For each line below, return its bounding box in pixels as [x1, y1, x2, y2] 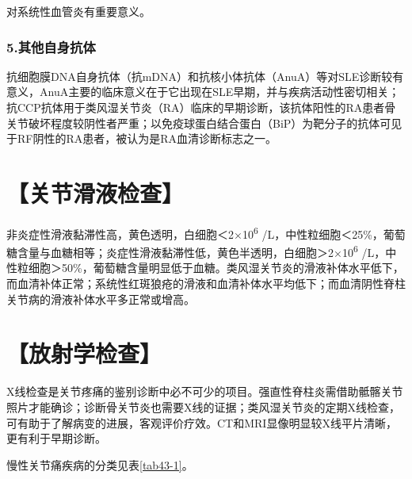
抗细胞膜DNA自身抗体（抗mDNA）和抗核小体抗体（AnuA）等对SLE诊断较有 [6, 67, 404, 84]
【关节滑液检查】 [6, 176, 185, 209]
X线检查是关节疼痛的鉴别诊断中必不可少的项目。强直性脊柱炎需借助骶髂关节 [6, 383, 403, 400]
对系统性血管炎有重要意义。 [6, 3, 151, 19]
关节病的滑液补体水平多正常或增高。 [6, 290, 195, 307]
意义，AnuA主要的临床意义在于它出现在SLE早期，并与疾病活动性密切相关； [6, 83, 400, 100]
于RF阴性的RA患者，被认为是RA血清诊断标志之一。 [6, 130, 277, 147]
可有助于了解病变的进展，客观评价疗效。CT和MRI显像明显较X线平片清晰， [6, 414, 397, 431]
